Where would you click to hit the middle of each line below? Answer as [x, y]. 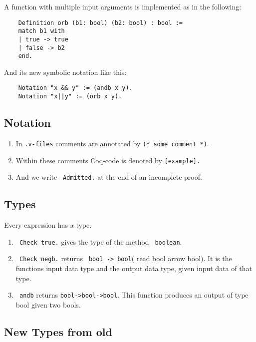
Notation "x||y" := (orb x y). [70, 97]
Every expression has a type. [48, 225]
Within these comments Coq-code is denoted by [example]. [108, 160]
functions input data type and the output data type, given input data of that [134, 268]
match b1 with [41, 31]
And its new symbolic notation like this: [65, 72]
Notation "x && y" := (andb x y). [75, 88]
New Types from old [58, 331]
